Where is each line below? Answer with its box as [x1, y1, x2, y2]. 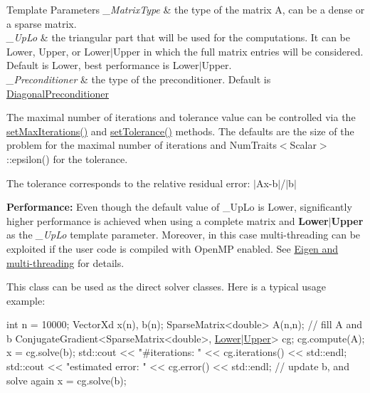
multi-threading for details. [6, 255, 125, 270]
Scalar [290, 137, 317, 152]
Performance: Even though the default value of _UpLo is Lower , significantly [6, 199, 352, 214]
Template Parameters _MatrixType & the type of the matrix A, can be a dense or [6, 2, 365, 16]
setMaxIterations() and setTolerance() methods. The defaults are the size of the [6, 123, 354, 138]
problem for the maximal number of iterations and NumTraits [6, 137, 277, 152]
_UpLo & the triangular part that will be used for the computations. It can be [6, 30, 350, 45]
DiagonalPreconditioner [6, 85, 110, 100]
